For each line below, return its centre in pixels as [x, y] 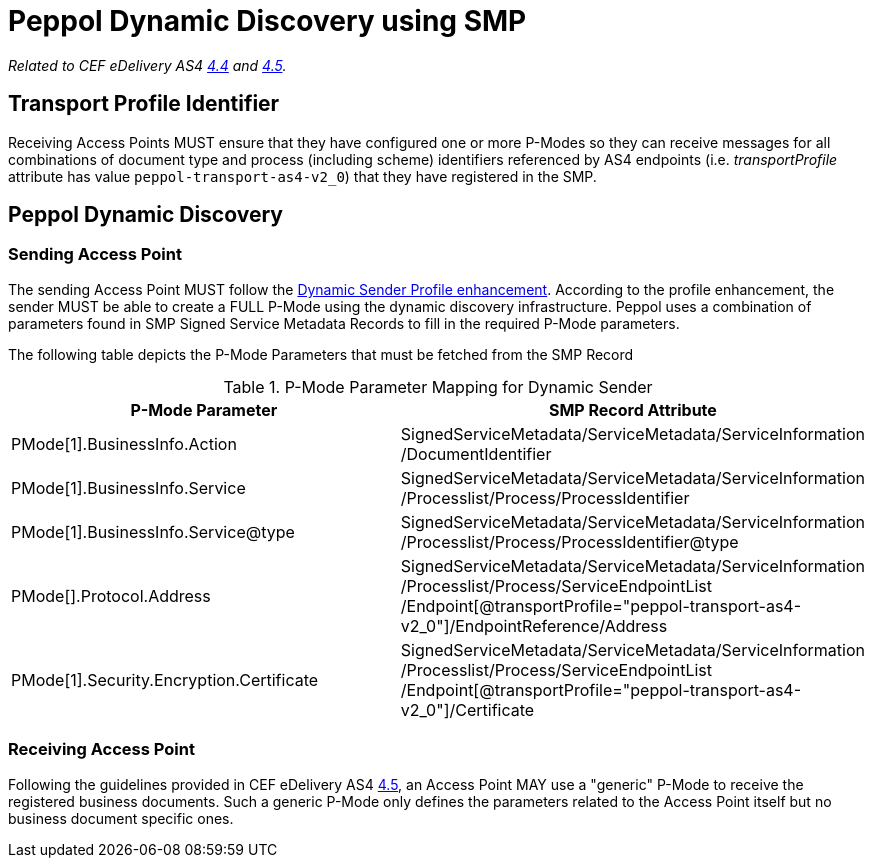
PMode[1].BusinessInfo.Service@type [153, 531]
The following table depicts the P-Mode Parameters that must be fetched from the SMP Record [321, 354]
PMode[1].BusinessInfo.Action [124, 443]
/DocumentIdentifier [476, 453]
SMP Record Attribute [632, 409]
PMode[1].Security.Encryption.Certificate [165, 679]
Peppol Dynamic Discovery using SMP [267, 21]
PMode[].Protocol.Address [111, 595]
